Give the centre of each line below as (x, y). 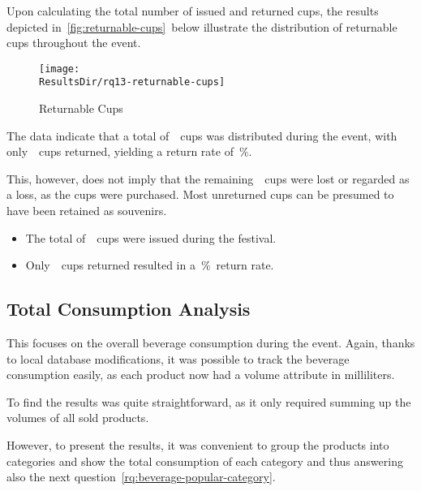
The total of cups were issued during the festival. (151, 237)
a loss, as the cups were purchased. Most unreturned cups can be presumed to (200, 194)
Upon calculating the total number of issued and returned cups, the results (193, 11)
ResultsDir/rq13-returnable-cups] (132, 82)
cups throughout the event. (74, 43)
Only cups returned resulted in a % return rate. (150, 265)
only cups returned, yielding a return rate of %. (129, 151)
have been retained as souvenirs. (87, 211)
